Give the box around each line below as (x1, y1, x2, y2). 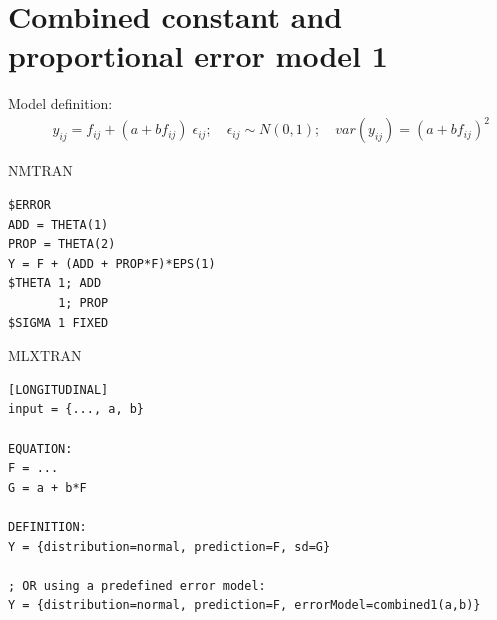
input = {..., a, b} (8, 402, 145, 417)
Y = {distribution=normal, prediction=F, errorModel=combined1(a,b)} (8, 598, 481, 613)
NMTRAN (8, 160, 73, 181)
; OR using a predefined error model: (8, 578, 266, 593)
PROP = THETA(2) (8, 237, 116, 252)
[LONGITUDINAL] (8, 382, 109, 397)
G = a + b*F (8, 480, 87, 495)
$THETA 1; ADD (8, 276, 102, 291)
